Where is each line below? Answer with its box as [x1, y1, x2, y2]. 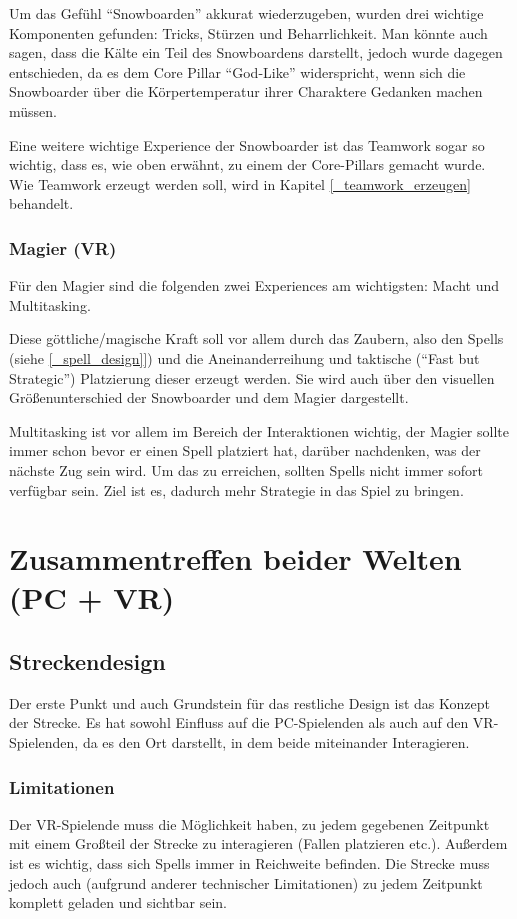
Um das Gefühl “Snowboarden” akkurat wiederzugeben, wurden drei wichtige [9, 3, 484, 23]
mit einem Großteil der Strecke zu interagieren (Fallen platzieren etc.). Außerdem [9, 833, 508, 854]
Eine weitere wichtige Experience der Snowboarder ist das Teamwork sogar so [9, 134, 485, 155]
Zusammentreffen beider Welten [9, 538, 462, 579]
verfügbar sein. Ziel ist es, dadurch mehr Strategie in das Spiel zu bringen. [9, 479, 464, 500]
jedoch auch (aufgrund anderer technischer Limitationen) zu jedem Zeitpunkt [9, 872, 483, 893]
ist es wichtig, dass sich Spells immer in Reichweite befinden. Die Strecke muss [9, 853, 490, 874]
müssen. [9, 100, 57, 121]
